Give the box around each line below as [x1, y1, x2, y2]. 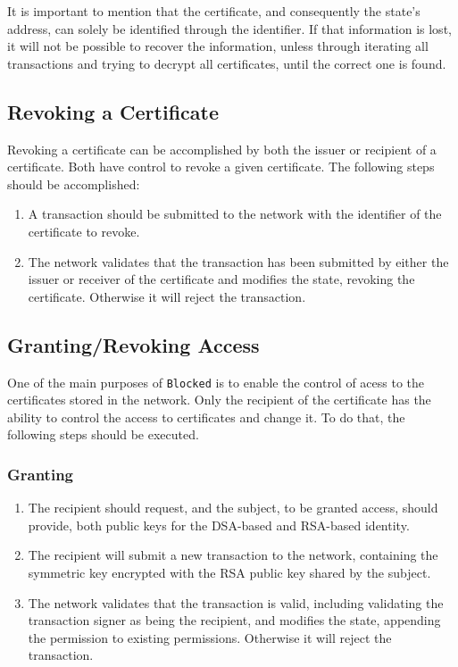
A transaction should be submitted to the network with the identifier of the [28, 204, 442, 223]
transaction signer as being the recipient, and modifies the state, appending [28, 611, 441, 629]
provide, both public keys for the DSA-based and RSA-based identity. [28, 515, 410, 534]
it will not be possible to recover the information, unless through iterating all [7, 37, 429, 55]
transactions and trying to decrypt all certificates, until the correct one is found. [7, 54, 446, 72]
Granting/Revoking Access [7, 330, 260, 358]
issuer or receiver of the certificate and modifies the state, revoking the [28, 270, 415, 288]
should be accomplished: [7, 174, 140, 193]
